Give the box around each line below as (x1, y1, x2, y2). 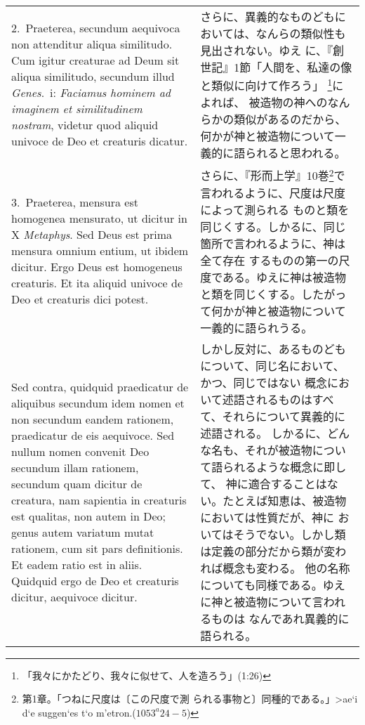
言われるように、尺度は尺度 (200, 184, 345, 201)
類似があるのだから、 (234, 111, 347, 128)
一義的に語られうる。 (200, 319, 313, 336)
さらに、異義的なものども (200, 8, 335, 25)
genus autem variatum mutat (11, 523, 154, 540)
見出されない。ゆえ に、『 (200, 42, 333, 58)
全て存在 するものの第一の (200, 252, 339, 268)
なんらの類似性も (255, 25, 346, 41)
